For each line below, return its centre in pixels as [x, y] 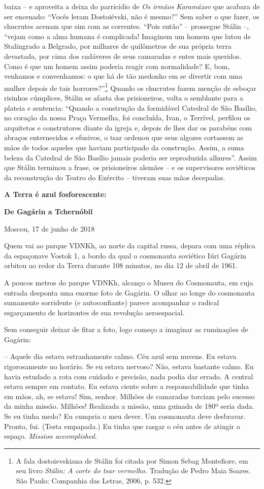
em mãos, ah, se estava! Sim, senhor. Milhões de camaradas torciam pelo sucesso [129, 396]
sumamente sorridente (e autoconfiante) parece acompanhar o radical [112, 302]
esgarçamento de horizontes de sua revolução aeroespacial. [94, 312]
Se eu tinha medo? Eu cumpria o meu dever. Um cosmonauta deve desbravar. [125, 416]
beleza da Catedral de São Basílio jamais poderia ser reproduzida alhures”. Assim [130, 157]
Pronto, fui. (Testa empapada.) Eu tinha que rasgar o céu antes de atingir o [122, 426]
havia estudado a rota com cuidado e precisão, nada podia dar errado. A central [129, 376]
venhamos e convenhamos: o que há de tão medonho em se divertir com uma [123, 76]
